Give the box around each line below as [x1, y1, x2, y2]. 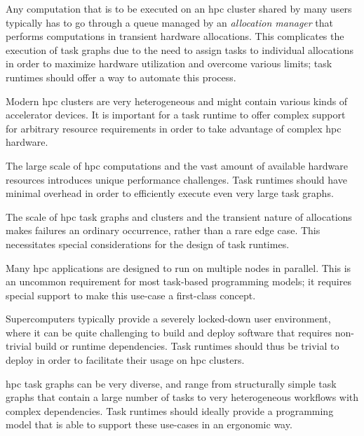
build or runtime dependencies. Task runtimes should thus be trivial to [34, 339, 339, 353]
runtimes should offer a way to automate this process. [6, 69, 236, 84]
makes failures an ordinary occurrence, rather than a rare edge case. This [6, 223, 321, 238]
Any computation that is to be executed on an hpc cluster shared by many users [6, 1, 352, 15]
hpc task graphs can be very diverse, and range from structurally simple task [6, 376, 337, 390]
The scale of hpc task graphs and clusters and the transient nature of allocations [6, 209, 352, 224]
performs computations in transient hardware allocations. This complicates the [6, 29, 344, 43]
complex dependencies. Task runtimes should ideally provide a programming [6, 403, 334, 418]
